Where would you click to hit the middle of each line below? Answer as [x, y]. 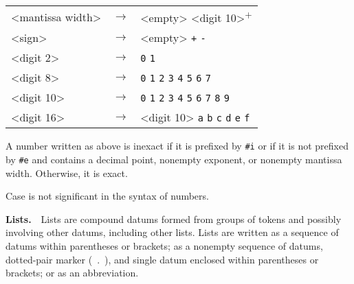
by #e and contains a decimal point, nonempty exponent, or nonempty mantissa [174, 159]
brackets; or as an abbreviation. [72, 273]
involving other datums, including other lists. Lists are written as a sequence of [172, 232]
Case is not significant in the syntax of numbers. [107, 196]
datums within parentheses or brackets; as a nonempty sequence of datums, [164, 246]
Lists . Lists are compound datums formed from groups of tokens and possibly [174, 218]
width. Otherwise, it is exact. [67, 173]
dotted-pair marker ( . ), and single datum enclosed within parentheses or [162, 259]
